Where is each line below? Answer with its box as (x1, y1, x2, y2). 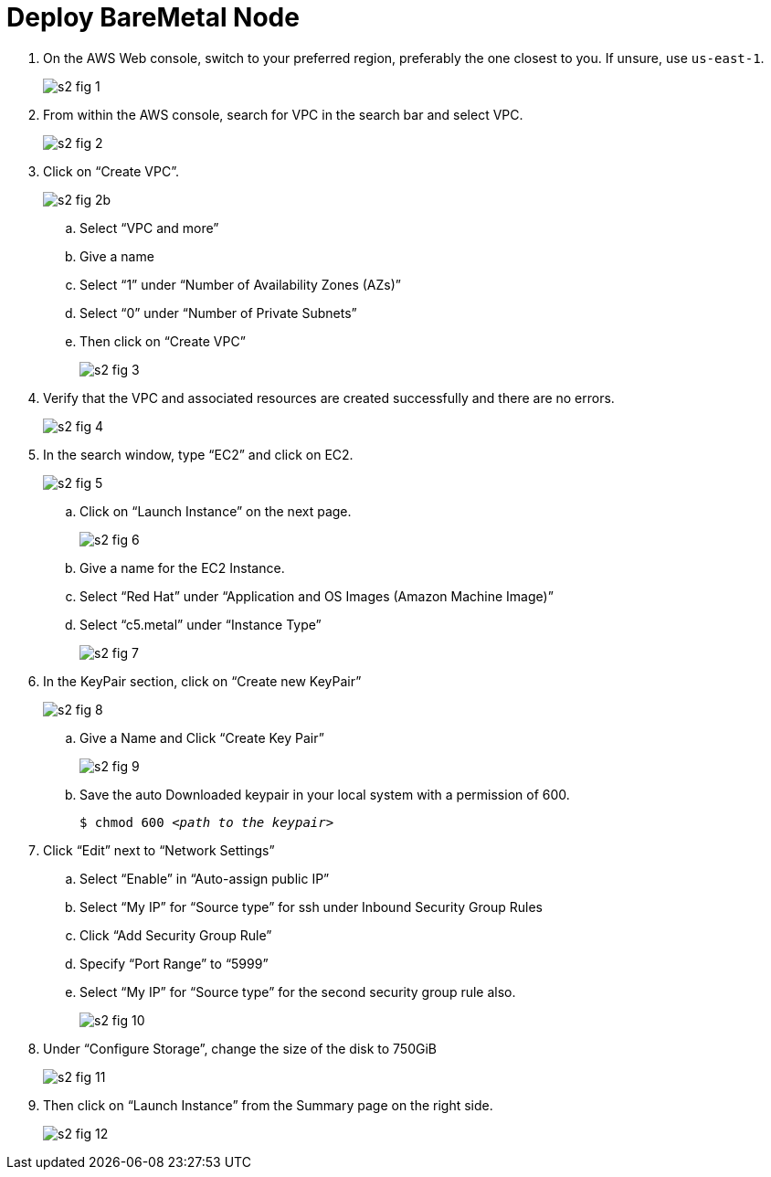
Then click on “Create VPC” (79, 333, 246, 349)
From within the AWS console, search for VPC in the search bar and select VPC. (43, 106, 523, 122)
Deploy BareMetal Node (6, 2, 300, 33)
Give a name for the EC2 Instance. (79, 559, 285, 576)
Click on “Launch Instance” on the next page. (79, 503, 352, 519)
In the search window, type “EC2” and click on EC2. (43, 446, 354, 462)
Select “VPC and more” (79, 219, 219, 236)
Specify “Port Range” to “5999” (79, 955, 269, 971)
